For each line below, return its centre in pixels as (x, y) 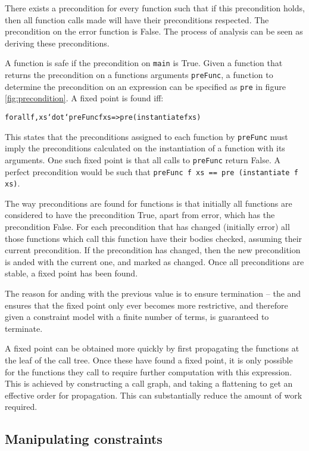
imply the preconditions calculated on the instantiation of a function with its (145, 148)
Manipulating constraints (84, 439)
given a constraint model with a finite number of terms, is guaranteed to (137, 317)
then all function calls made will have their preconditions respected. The (137, 19)
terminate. (24, 328)
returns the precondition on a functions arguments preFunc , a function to (139, 75)
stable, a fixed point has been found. (71, 273)
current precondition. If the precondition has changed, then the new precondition (153, 250)
